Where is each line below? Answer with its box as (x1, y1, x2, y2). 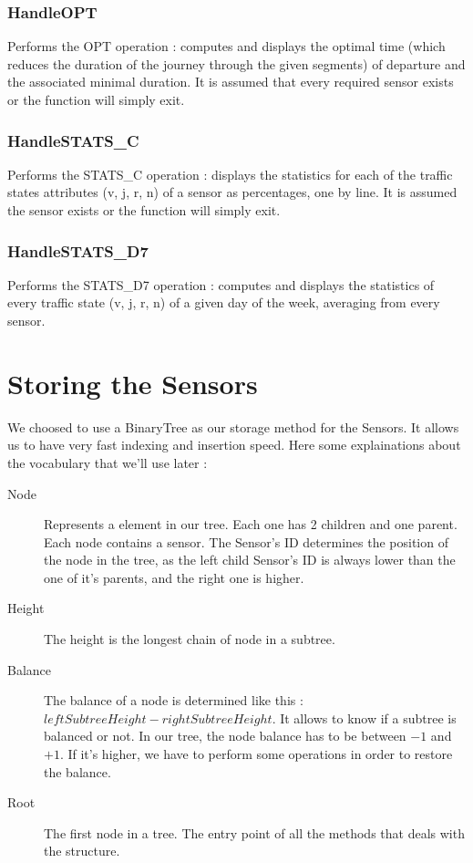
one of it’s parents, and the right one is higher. (44, 567, 304, 587)
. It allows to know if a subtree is (272, 708, 457, 727)
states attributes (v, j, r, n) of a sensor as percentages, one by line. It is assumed (7, 182, 458, 202)
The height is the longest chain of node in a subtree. (44, 629, 335, 649)
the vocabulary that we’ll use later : (7, 452, 208, 472)
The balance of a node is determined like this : (44, 691, 303, 710)
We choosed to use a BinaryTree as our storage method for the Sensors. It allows (7, 417, 459, 436)
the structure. (44, 841, 120, 860)
